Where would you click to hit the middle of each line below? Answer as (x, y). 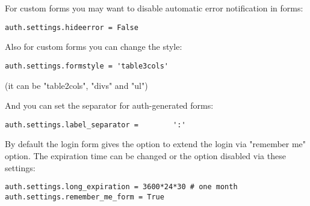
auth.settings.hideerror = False (72, 27)
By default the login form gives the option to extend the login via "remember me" (156, 144)
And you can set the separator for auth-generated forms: (109, 105)
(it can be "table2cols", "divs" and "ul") (76, 85)
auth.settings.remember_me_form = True (85, 197)
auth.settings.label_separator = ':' (95, 125)
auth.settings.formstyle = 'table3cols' (87, 66)
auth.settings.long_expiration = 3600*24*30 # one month (121, 187)
